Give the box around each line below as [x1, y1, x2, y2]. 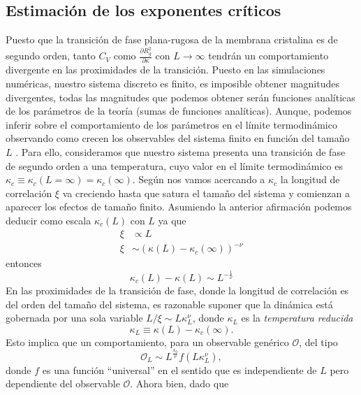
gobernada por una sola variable [6, 310, 143, 325]
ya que [158, 213, 186, 227]
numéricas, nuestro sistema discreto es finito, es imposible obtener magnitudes [6, 76, 339, 90]
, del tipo [299, 334, 338, 349]
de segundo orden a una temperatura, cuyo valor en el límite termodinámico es [6, 158, 343, 173]
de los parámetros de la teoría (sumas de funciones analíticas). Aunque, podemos [6, 103, 352, 118]
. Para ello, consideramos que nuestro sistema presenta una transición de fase [15, 144, 346, 159]
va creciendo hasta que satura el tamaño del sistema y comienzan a [62, 185, 351, 200]
